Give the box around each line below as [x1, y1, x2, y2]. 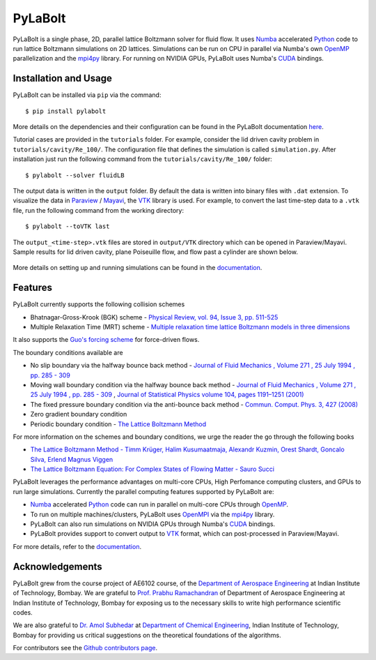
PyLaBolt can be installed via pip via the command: [13, 91, 162, 99]
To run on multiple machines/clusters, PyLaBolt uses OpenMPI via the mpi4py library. [30, 510, 275, 518]
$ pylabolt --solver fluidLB [25, 171, 125, 179]
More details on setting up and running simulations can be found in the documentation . [13, 264, 263, 272]
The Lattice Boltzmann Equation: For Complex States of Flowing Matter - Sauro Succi [30, 465, 275, 474]
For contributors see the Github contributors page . [13, 644, 158, 652]
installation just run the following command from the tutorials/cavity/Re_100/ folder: [13, 155, 272, 163]
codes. [13, 608, 33, 617]
